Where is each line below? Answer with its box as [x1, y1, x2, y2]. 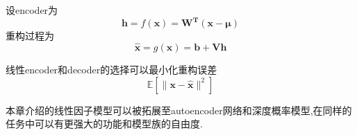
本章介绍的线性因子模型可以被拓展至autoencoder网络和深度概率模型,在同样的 [6, 102, 352, 117]
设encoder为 [6, 3, 58, 17]
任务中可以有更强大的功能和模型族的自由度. [6, 116, 203, 131]
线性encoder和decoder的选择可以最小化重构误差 [6, 62, 217, 76]
